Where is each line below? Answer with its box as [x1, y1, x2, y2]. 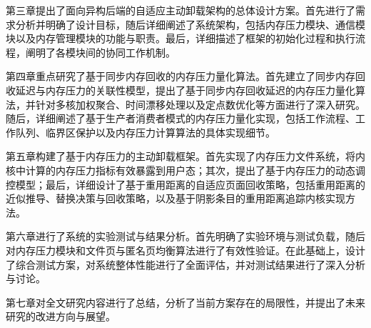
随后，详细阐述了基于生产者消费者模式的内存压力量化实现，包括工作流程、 [6, 111, 355, 126]
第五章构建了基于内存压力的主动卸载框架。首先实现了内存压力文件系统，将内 [6, 149, 365, 164]
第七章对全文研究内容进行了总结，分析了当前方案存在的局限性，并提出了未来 [6, 294, 365, 309]
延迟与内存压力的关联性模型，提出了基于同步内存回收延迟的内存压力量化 [15, 82, 355, 97]
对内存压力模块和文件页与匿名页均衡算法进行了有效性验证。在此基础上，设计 [6, 242, 365, 257]
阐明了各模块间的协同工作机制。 [25, 44, 176, 59]
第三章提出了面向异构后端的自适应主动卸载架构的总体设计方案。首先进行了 [6, 3, 355, 17]
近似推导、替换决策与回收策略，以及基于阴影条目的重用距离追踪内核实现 [6, 191, 345, 206]
